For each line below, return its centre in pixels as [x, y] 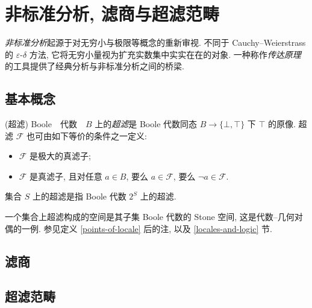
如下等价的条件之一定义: [99, 135]
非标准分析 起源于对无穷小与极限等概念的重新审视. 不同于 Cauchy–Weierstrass [155, 42]
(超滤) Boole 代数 [41, 124]
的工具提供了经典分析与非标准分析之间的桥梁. [95, 66]
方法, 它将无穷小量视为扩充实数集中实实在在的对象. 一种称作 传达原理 [165, 54]
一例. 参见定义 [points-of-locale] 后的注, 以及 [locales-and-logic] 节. [147, 228]
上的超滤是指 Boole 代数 [79, 196]
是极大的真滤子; [61, 156]
